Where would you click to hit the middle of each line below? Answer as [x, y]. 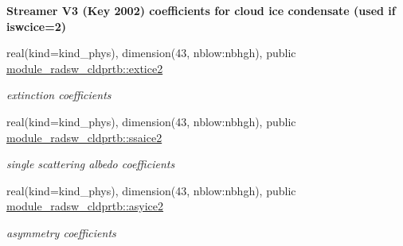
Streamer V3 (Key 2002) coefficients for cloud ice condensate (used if [201, 10]
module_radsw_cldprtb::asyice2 [85, 206]
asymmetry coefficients [61, 232]
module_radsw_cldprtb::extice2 [85, 68]
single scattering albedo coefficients [91, 164]
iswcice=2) [36, 26]
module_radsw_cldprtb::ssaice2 [84, 137]
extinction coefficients [59, 95]
